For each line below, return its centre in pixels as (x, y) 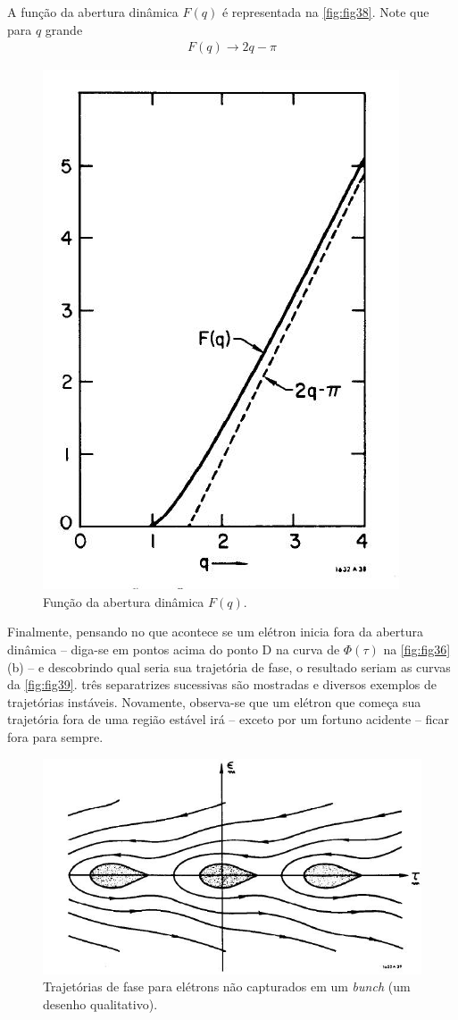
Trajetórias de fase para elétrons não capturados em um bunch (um (227, 986)
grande (64, 29)
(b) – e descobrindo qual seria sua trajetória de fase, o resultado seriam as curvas (229, 666)
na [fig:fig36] (417, 649)
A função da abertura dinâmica (93, 12)
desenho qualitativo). (100, 1003)
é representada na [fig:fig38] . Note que (325, 12)
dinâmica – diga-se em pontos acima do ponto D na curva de (174, 649)
